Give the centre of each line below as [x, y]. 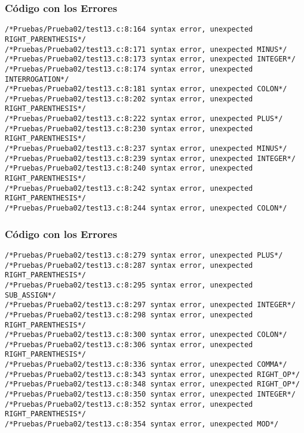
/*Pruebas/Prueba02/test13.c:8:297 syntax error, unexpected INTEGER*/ [150, 305]
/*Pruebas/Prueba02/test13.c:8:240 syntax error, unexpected [129, 168]
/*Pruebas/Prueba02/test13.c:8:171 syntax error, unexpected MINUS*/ [146, 49]
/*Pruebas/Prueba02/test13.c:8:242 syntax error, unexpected [129, 188]
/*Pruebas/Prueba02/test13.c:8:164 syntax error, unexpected [129, 30]
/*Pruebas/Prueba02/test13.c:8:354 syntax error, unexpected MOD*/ [142, 424]
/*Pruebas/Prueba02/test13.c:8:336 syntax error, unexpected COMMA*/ [146, 365]
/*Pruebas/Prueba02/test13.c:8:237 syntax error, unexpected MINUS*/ [146, 149]
